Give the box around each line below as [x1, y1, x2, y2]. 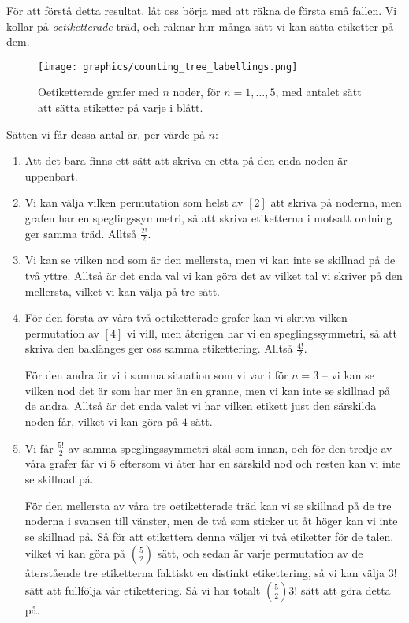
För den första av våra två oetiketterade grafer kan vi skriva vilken [24, 309, 348, 326]
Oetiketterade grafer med [38, 84, 159, 100]
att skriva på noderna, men [270, 194, 402, 211]
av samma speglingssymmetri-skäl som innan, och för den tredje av [68, 439, 392, 456]
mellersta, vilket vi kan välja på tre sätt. [24, 282, 220, 299]
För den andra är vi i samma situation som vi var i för [24, 367, 288, 383]
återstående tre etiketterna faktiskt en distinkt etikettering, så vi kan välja [24, 565, 385, 581]
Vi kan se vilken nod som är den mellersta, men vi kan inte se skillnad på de [24, 252, 396, 268]
